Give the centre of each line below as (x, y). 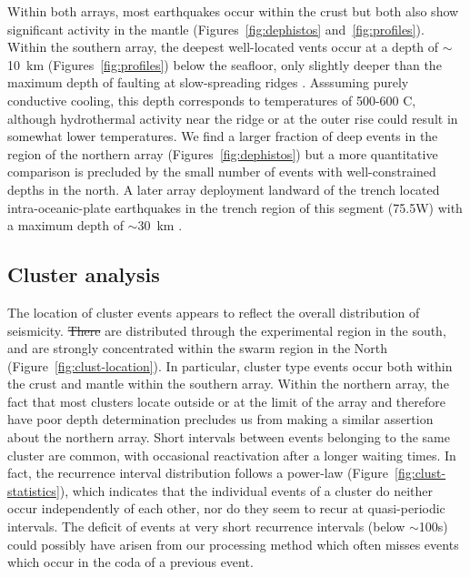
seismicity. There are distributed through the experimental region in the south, (227, 330)
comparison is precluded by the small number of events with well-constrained (222, 172)
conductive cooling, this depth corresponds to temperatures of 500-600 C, (212, 100)
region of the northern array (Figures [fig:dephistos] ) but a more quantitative (223, 153)
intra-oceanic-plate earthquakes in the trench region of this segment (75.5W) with (235, 207)
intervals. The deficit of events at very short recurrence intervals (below (206, 526)
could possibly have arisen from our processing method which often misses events (233, 544)
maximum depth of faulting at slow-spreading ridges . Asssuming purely (208, 82)
